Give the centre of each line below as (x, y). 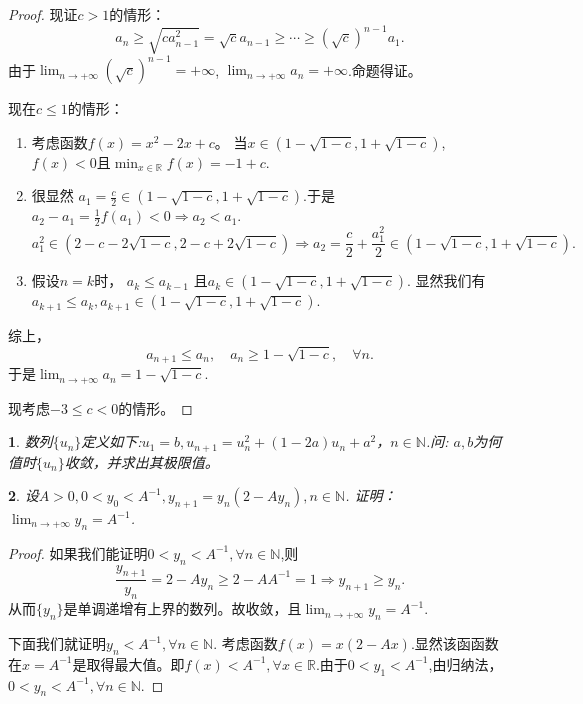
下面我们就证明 (57, 643)
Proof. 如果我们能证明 (78, 552)
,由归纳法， (465, 663)
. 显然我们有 (446, 280)
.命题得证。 (384, 69)
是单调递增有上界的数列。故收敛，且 (182, 608)
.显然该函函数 (454, 643)
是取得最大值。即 (128, 663)
